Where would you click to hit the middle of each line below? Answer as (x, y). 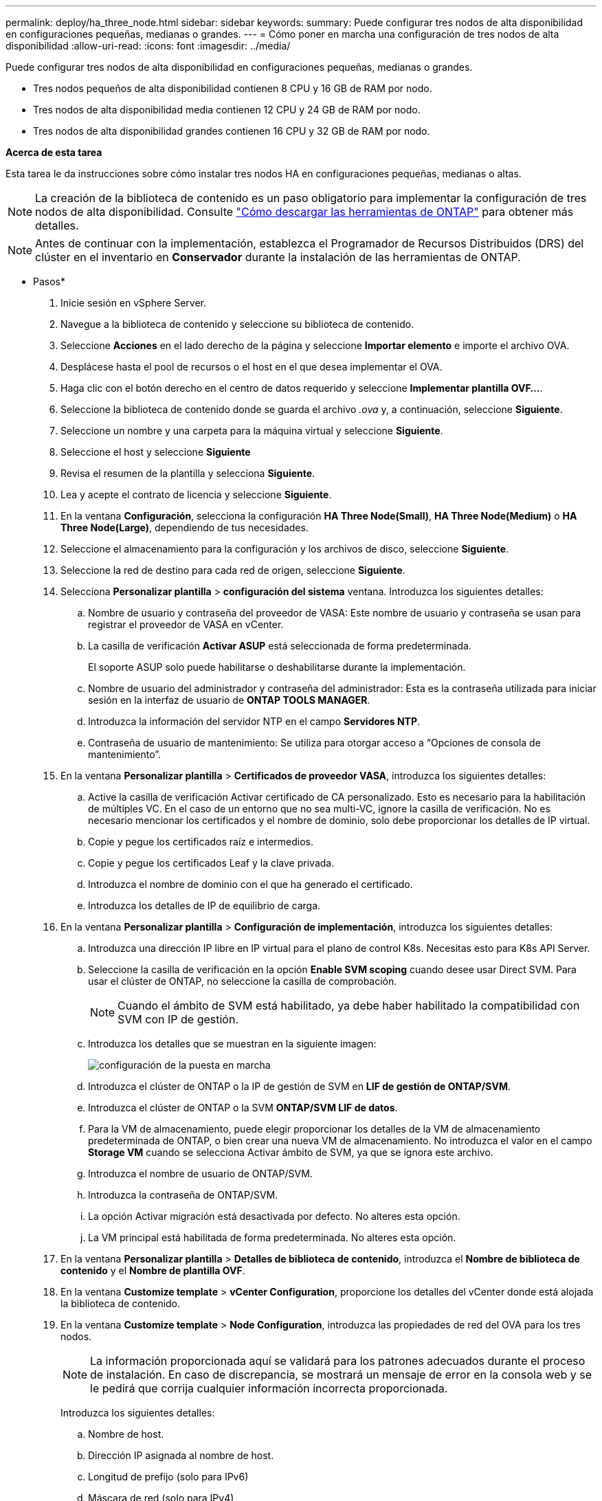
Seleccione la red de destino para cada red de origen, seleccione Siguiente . (233, 570)
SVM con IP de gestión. (178, 1019)
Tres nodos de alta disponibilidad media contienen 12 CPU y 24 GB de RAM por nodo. (227, 110)
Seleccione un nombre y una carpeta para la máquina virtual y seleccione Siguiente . (252, 431)
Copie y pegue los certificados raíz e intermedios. (201, 842)
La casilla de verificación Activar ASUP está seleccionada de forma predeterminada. (280, 646)
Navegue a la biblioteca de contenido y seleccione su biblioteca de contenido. (237, 324)
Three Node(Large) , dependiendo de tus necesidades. (185, 527)
